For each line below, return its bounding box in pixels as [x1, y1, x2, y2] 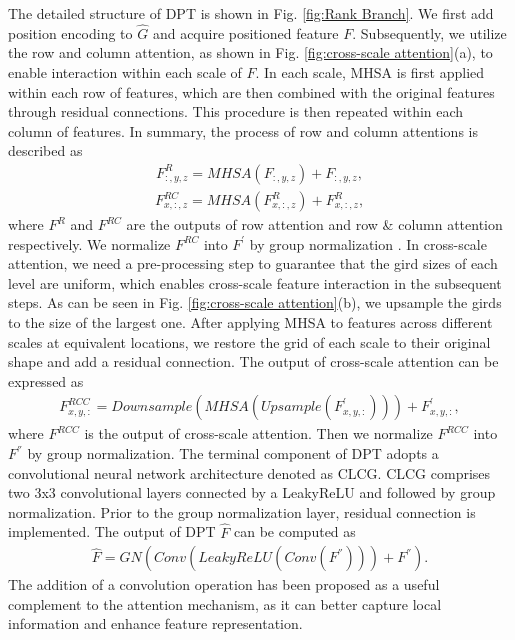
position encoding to [8, 22, 133, 43]
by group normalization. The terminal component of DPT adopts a [27, 443, 439, 463]
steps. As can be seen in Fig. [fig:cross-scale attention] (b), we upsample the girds [8, 292, 502, 313]
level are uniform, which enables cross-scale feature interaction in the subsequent [8, 272, 502, 293]
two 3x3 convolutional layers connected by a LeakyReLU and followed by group [8, 482, 496, 503]
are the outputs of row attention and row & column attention [126, 214, 503, 235]
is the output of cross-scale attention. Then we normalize [84, 423, 433, 444]
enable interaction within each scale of [8, 62, 242, 82]
